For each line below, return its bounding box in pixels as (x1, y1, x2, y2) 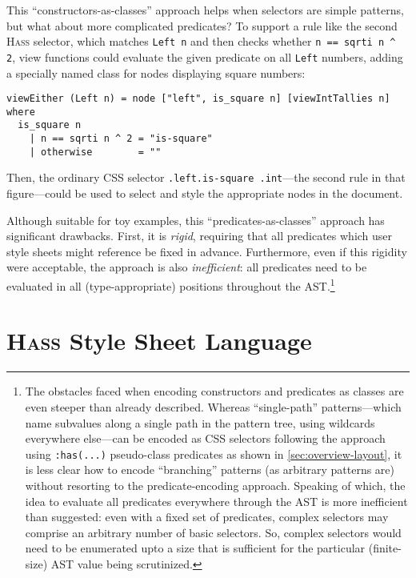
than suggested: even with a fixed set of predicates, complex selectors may (25, 508, 389, 525)
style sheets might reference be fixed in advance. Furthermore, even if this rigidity (6, 243, 407, 259)
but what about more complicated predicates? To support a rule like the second (6, 17, 398, 34)
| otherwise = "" (29, 146, 162, 158)
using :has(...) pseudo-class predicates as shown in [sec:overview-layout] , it (25, 445, 402, 462)
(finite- (368, 540, 402, 556)
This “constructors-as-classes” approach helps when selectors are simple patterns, (6, 2, 404, 18)
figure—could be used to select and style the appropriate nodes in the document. (6, 185, 403, 202)
